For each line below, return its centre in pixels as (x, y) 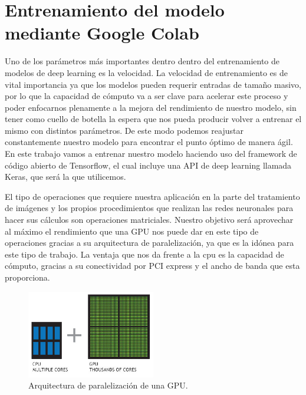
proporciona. (27, 277)
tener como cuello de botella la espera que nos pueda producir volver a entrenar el (153, 119)
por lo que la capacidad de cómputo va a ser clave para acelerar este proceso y (147, 96)
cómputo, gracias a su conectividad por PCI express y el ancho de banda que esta (152, 266)
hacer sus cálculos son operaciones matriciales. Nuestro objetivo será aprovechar (149, 220)
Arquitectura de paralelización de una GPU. (108, 385)
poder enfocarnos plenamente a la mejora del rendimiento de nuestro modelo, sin (151, 107)
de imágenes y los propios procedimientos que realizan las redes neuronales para (149, 208)
